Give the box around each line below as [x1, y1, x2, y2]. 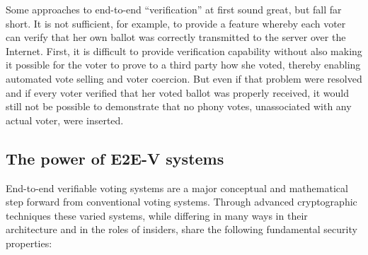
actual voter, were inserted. [6, 112, 124, 127]
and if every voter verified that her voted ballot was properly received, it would [6, 85, 349, 100]
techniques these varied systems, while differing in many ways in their [6, 208, 308, 223]
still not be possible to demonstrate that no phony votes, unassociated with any [6, 99, 352, 114]
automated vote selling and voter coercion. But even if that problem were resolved [6, 71, 362, 85]
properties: [6, 235, 52, 250]
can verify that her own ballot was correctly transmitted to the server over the [6, 30, 346, 45]
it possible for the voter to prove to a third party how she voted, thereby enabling [6, 57, 361, 72]
